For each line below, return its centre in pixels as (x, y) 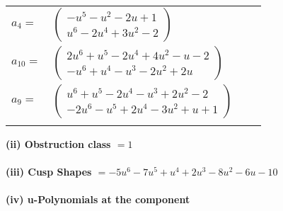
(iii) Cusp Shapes (49, 172)
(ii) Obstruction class (58, 144)
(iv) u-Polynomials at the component (98, 199)
